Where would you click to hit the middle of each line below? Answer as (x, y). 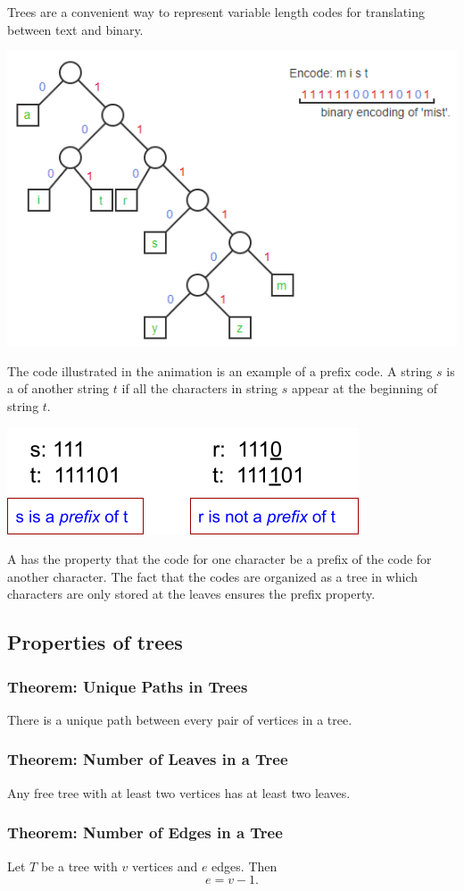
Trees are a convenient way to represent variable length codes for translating (216, 12)
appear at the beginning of (364, 388)
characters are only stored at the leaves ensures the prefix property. (191, 594)
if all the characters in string (200, 388)
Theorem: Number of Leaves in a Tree (148, 759)
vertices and (165, 866)
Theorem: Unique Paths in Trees (128, 686)
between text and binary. (75, 29)
